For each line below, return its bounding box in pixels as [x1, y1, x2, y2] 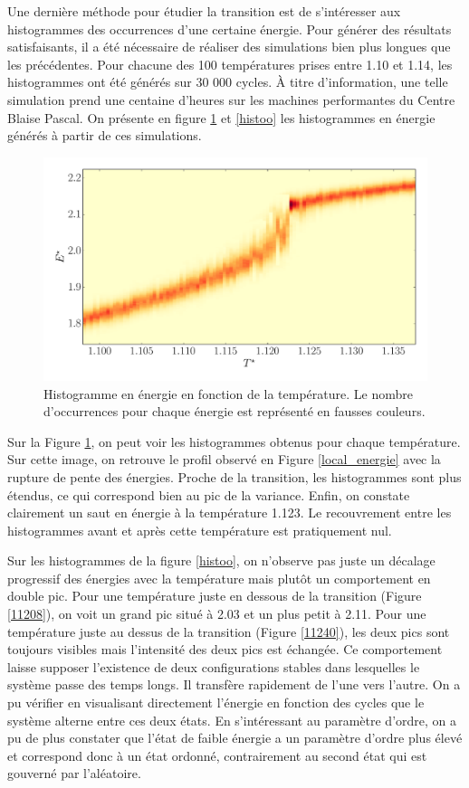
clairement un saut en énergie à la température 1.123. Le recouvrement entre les [7, 503, 452, 522]
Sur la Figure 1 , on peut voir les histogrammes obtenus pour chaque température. [7, 432, 461, 451]
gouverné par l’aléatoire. [7, 764, 141, 783]
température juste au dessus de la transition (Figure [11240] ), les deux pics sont [7, 622, 450, 641]
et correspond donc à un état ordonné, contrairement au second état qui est [7, 745, 427, 764]
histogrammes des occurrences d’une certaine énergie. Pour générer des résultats [7, 19, 452, 38]
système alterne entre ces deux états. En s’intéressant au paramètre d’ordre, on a [7, 710, 457, 729]
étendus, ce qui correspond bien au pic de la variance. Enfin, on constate [7, 485, 410, 504]
